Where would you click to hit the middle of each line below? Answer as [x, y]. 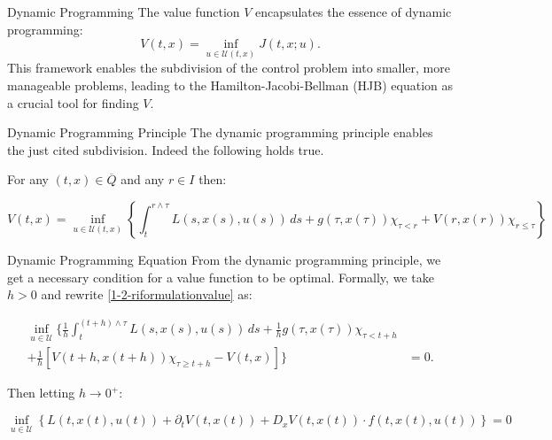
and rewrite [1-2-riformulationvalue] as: [147, 294]
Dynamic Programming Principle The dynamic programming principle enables [220, 132]
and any [143, 179]
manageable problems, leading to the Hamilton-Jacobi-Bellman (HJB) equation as [230, 85]
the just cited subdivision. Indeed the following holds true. [166, 149]
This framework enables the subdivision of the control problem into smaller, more [229, 68]
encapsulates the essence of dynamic [354, 12]
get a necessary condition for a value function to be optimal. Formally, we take [221, 277]
